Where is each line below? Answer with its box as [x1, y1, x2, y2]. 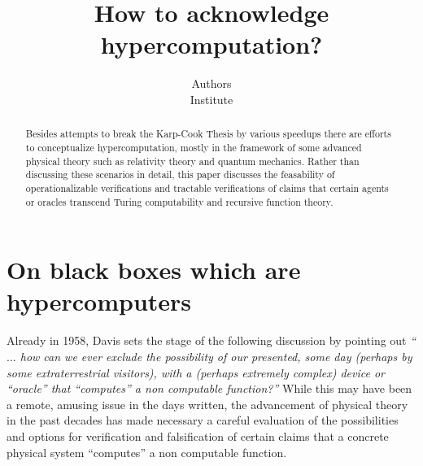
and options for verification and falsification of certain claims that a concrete [7, 427, 389, 444]
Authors [191, 75, 232, 92]
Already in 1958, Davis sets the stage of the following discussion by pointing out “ [7, 332, 416, 349]
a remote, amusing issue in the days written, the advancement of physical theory [7, 395, 408, 412]
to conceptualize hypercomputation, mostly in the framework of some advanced [25, 140, 362, 154]
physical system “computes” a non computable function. [7, 443, 287, 460]
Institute [190, 90, 233, 107]
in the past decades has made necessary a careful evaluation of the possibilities [7, 412, 399, 429]
